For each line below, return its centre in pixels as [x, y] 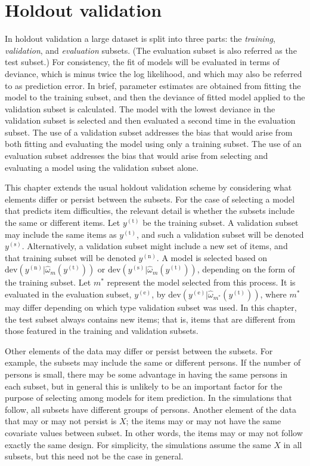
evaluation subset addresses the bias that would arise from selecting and [137, 156]
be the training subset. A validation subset [221, 223]
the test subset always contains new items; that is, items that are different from [150, 319]
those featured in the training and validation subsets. [102, 331]
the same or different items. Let [63, 223]
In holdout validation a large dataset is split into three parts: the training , [140, 39]
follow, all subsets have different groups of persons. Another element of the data [151, 409]
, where [273, 294]
